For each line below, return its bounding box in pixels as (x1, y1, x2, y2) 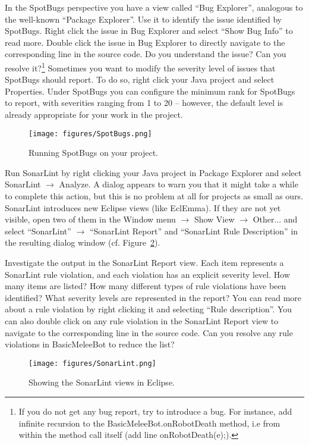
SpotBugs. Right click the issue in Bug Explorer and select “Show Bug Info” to (5, 24, 293, 37)
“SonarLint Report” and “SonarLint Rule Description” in (89, 224, 298, 237)
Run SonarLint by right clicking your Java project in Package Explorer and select (5, 166, 302, 178)
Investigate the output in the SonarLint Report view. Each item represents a (5, 256, 284, 268)
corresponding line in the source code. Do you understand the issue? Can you (5, 48, 286, 60)
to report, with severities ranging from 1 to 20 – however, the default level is (5, 96, 283, 109)
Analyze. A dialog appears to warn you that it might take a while (59, 178, 298, 190)
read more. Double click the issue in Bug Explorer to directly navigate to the (5, 36, 285, 48)
